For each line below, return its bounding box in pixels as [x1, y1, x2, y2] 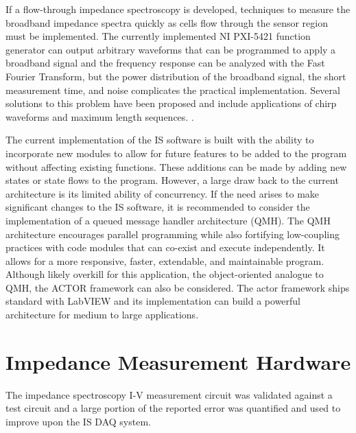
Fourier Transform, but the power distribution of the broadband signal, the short [5, 69, 346, 83]
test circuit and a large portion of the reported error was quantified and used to [5, 401, 341, 415]
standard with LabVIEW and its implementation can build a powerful [5, 294, 301, 308]
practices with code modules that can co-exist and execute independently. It [5, 240, 325, 255]
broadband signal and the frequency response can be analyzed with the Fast [5, 56, 325, 70]
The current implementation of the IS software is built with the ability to [5, 132, 314, 147]
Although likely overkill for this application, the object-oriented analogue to [5, 267, 324, 281]
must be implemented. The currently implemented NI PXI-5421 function [5, 29, 311, 43]
